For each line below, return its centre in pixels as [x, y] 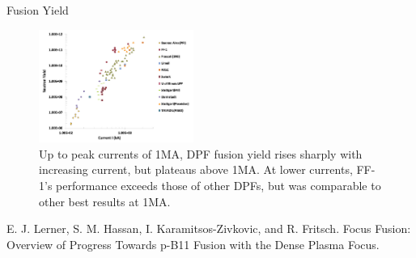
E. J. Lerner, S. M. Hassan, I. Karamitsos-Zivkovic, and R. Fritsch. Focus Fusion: [209, 228]
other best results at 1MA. [105, 201]
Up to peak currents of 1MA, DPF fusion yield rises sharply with [201, 153]
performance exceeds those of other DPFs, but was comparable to [219, 186]
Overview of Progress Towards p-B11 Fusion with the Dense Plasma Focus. [193, 244]
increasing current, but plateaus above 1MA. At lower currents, [196, 169]
